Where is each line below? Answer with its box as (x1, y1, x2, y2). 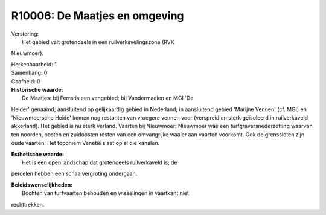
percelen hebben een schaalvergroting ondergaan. (11, 170, 138, 178)
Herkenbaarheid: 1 (11, 60, 57, 68)
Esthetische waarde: (11, 150, 65, 158)
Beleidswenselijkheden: (11, 181, 73, 188)
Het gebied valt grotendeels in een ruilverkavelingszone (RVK (22, 38, 174, 45)
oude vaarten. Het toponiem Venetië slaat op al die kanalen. (11, 140, 160, 147)
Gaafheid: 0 (11, 77, 40, 85)
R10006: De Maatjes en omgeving (11, 9, 184, 22)
